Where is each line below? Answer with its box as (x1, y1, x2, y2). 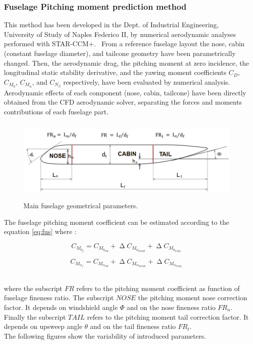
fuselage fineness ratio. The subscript (4, 292, 114, 303)
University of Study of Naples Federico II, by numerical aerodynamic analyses (4, 29, 236, 39)
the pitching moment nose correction (138, 292, 247, 303)
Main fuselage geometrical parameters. (23, 200, 138, 211)
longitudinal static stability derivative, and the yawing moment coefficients (4, 67, 227, 77)
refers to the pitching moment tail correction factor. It (87, 311, 249, 322)
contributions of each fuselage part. (4, 107, 108, 117)
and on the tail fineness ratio (90, 321, 176, 331)
